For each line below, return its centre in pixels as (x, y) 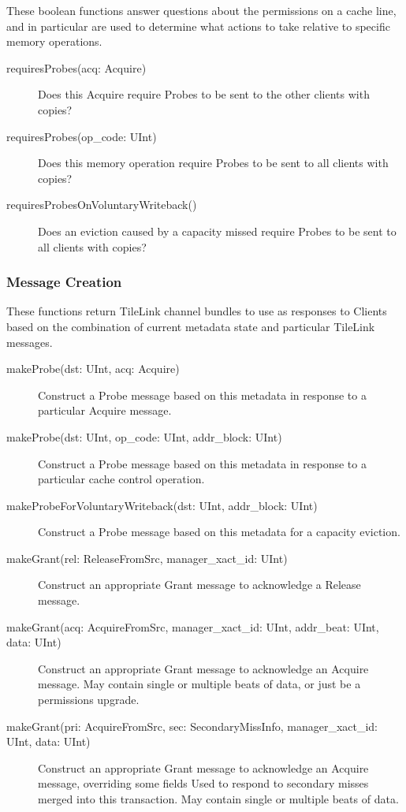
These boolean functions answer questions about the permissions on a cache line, (201, 10)
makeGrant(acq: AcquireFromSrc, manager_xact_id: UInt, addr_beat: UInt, (193, 626)
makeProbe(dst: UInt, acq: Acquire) (93, 369)
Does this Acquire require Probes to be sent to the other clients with (204, 94)
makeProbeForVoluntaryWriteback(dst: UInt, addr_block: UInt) (162, 505)
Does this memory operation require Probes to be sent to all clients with (213, 163)
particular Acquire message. (105, 410)
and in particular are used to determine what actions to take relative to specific (198, 26)
